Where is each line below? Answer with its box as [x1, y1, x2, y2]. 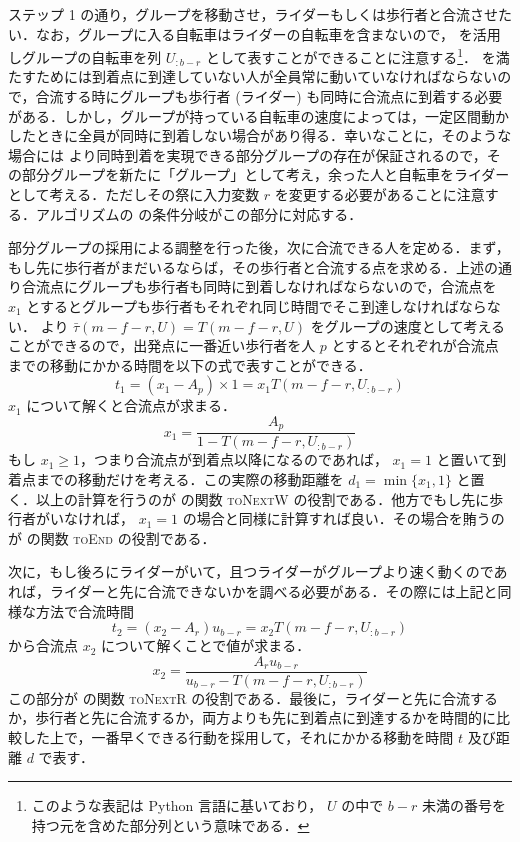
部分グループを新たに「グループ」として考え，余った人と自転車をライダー [21, 164, 510, 185]
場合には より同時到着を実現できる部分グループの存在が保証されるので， [8, 144, 487, 165]
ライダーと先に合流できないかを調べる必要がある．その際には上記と [49, 580, 498, 601]
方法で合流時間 [35, 600, 134, 621]
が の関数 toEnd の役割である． [8, 527, 216, 548]
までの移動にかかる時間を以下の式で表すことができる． [8, 354, 372, 375]
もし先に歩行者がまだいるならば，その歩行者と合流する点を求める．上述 [8, 256, 484, 277]
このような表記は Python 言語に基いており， [31, 795, 323, 816]
